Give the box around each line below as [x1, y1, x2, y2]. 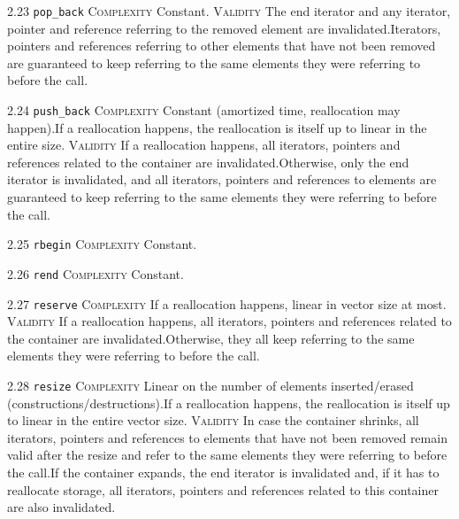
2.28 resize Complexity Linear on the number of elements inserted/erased [7, 376, 414, 394]
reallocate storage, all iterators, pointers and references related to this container [7, 480, 439, 499]
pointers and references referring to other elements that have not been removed [7, 36, 436, 55]
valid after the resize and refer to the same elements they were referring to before [7, 445, 448, 464]
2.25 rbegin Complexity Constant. [7, 235, 197, 253]
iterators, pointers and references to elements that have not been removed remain [7, 428, 448, 446]
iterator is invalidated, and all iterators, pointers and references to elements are [7, 170, 437, 189]
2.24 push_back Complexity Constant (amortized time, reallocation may [7, 101, 401, 120]
